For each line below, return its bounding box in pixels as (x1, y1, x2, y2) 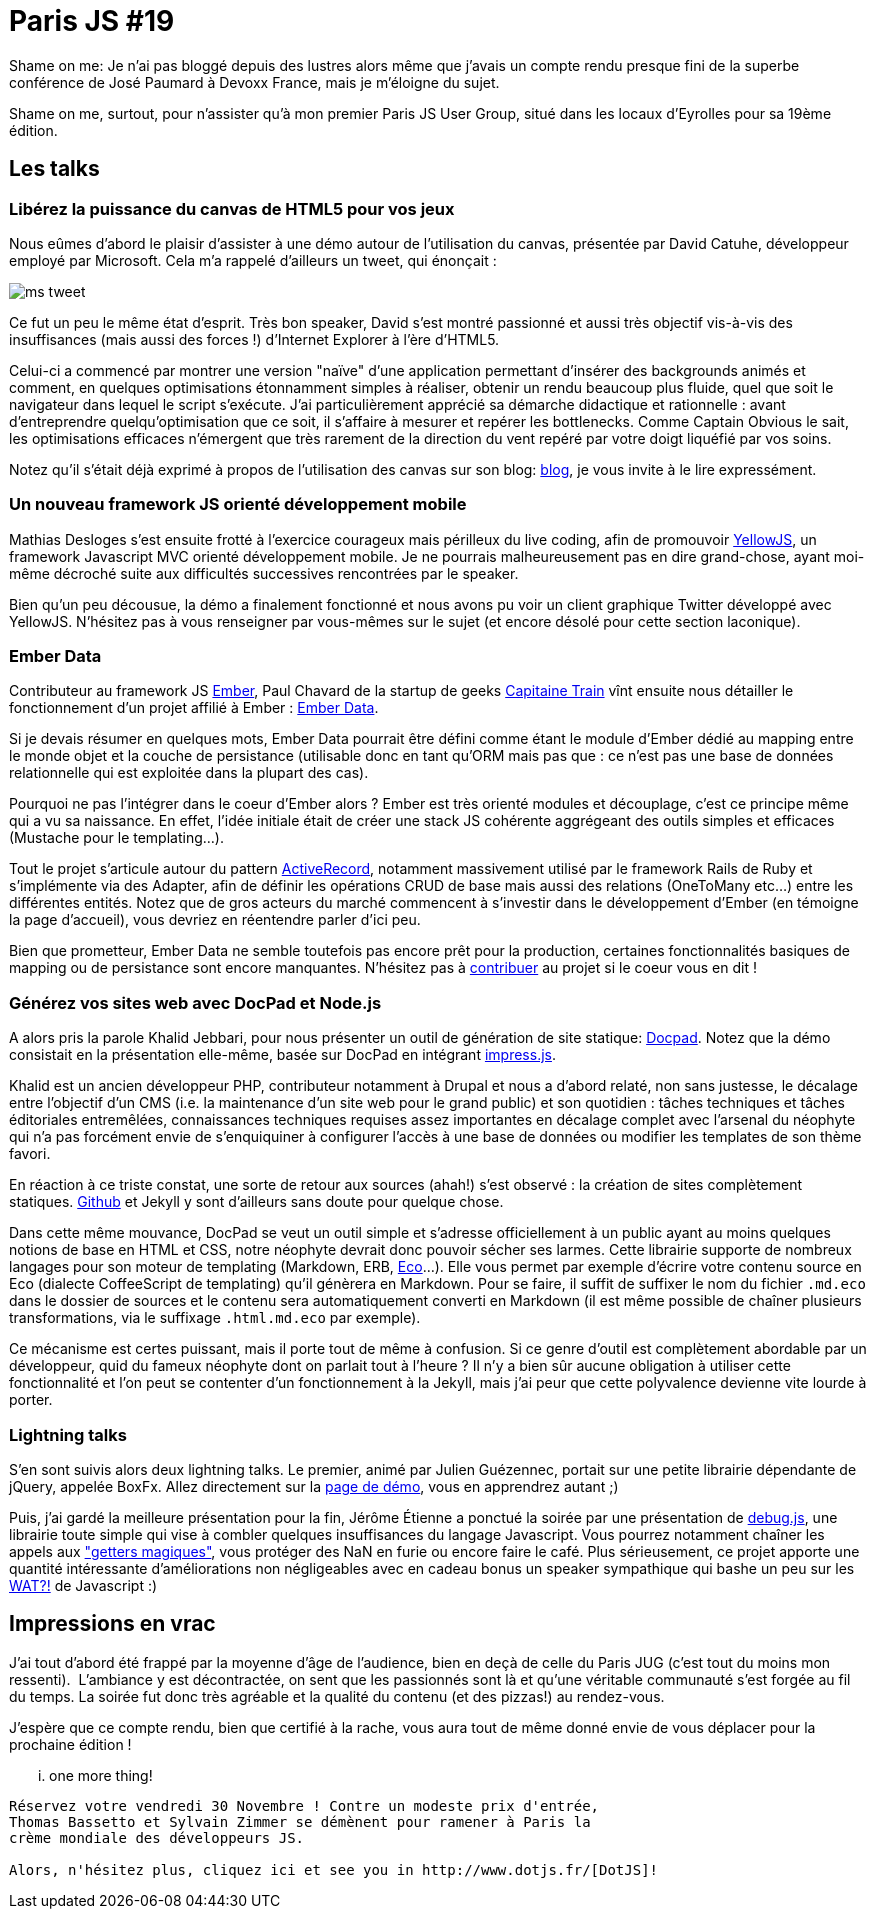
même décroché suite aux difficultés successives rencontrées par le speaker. (9, 564, 519, 582)
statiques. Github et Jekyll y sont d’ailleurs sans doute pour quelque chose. (9, 1193, 504, 1211)
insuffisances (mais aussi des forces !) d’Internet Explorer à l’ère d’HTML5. (9, 330, 500, 348)
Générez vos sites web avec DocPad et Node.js (9, 992, 382, 1013)
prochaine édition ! (9, 1735, 132, 1753)
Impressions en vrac (9, 1611, 216, 1637)
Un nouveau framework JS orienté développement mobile (9, 494, 467, 515)
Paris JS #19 (9, 4, 175, 38)
